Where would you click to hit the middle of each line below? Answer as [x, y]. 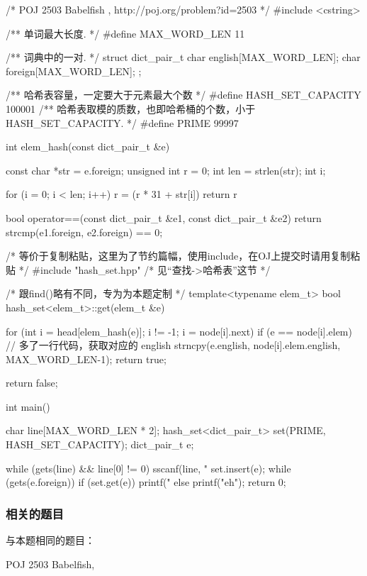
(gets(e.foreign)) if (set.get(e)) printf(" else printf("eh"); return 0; [146, 482]
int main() [28, 406]
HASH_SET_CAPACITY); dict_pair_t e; [100, 444]
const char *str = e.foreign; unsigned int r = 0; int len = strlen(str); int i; [166, 170]
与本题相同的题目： [50, 540]
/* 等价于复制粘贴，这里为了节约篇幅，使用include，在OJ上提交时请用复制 [178, 256]
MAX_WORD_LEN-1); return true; [86, 359]
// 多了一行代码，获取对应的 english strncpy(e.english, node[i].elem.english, [173, 345]
